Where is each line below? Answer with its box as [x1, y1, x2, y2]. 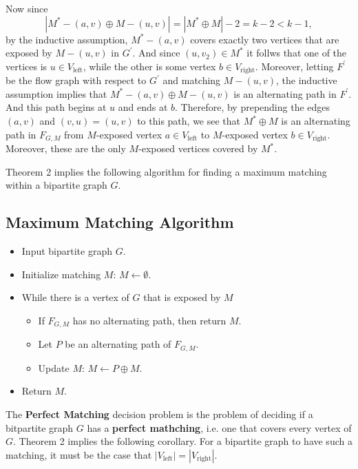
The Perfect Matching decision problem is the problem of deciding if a [6, 406, 313, 421]
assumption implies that [6, 86, 107, 101]
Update [38, 360, 70, 375]
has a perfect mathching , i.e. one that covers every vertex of [87, 420, 352, 435]
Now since [6, 1, 48, 15]
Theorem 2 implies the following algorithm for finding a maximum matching [6, 164, 327, 178]
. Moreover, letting [255, 59, 334, 73]
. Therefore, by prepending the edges [175, 100, 330, 114]
